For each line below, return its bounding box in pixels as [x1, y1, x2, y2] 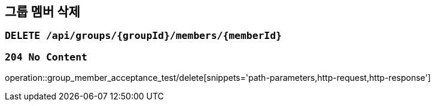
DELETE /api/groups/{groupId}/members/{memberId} [5, 30, 282, 42]
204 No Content [5, 51, 87, 63]
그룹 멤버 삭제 [5, 4, 80, 19]
